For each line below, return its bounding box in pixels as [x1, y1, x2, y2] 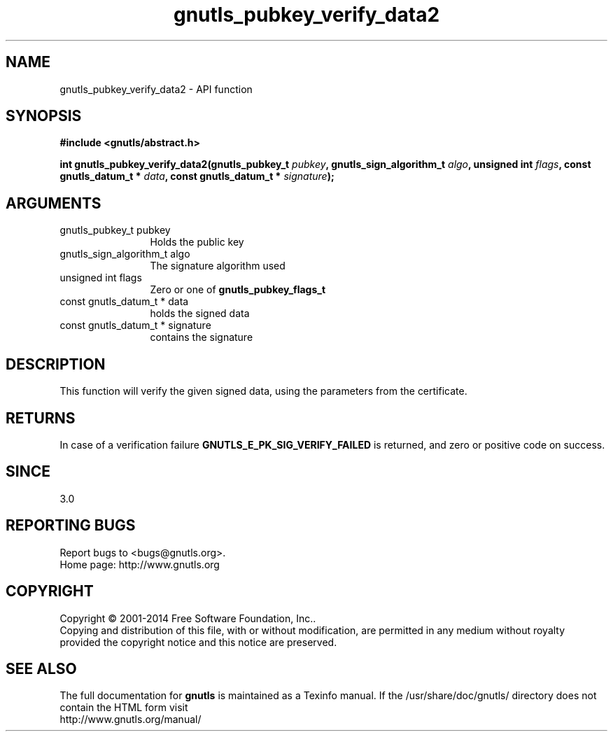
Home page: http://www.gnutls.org [59, 558, 220, 570]
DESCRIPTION [6, 355, 106, 373]
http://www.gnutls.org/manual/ [59, 713, 202, 726]
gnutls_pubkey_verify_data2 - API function [59, 83, 253, 95]
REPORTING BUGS [6, 517, 136, 535]
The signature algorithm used [150, 260, 286, 272]
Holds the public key [150, 236, 244, 248]
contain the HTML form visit [59, 701, 188, 714]
